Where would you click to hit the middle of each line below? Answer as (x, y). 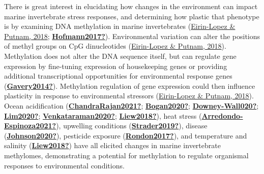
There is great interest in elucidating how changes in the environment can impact (131, 6)
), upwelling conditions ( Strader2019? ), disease (132, 126)
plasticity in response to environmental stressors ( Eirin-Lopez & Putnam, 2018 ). (129, 96)
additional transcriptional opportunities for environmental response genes (118, 76)
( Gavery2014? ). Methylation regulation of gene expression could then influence (130, 85)
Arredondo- (222, 115)
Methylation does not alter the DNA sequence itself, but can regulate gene (120, 56)
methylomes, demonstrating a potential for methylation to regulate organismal (126, 155)
